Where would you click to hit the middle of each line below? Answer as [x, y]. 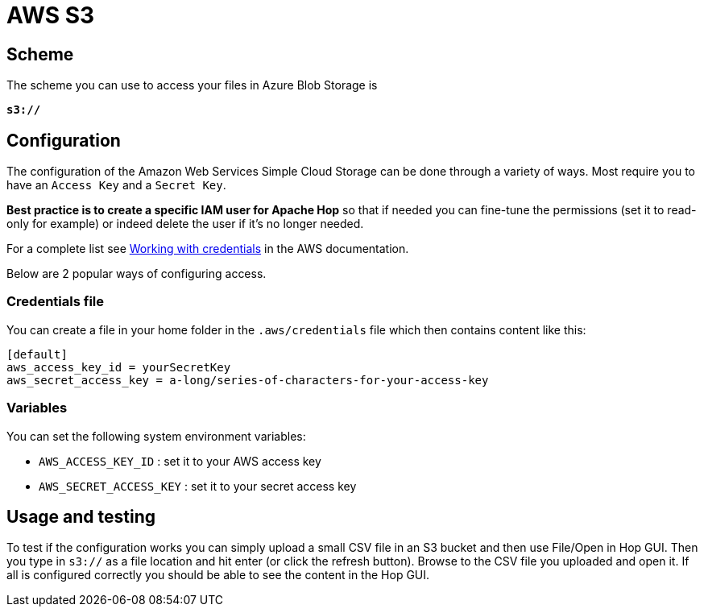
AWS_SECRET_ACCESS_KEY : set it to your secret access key [198, 486]
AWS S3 [51, 15]
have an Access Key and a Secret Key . [116, 185]
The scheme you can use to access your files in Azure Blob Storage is [192, 85]
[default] [37, 354]
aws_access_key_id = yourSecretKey [119, 367]
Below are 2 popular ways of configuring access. [137, 274]
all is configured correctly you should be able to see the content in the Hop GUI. [218, 575]
